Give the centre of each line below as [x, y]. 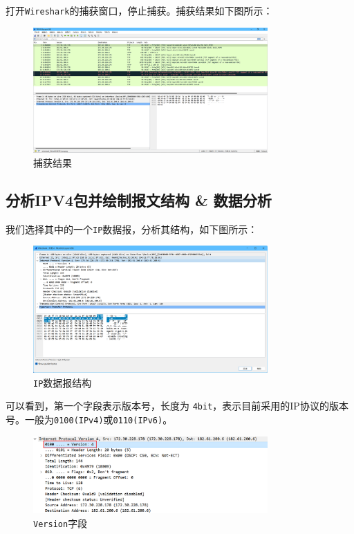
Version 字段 [60, 523]
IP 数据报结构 [63, 382]
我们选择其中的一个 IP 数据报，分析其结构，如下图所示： [132, 229]
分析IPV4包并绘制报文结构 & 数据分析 [139, 200]
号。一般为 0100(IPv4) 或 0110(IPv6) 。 [89, 419]
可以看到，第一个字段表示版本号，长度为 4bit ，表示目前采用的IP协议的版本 [177, 406]
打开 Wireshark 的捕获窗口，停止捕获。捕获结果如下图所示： [139, 10]
